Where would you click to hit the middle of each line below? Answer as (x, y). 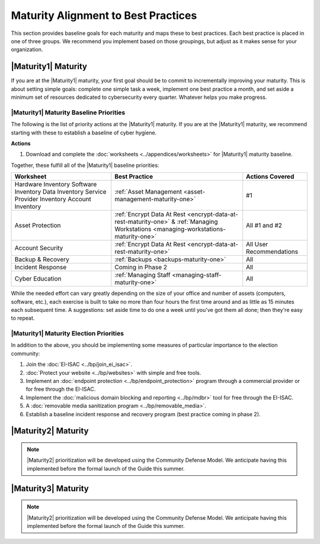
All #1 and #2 (264, 226)
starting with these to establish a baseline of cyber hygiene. (84, 133)
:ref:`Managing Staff (143, 275)
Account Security (39, 248)
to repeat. (23, 318)
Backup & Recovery (42, 259)
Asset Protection (38, 226)
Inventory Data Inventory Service (60, 192)
